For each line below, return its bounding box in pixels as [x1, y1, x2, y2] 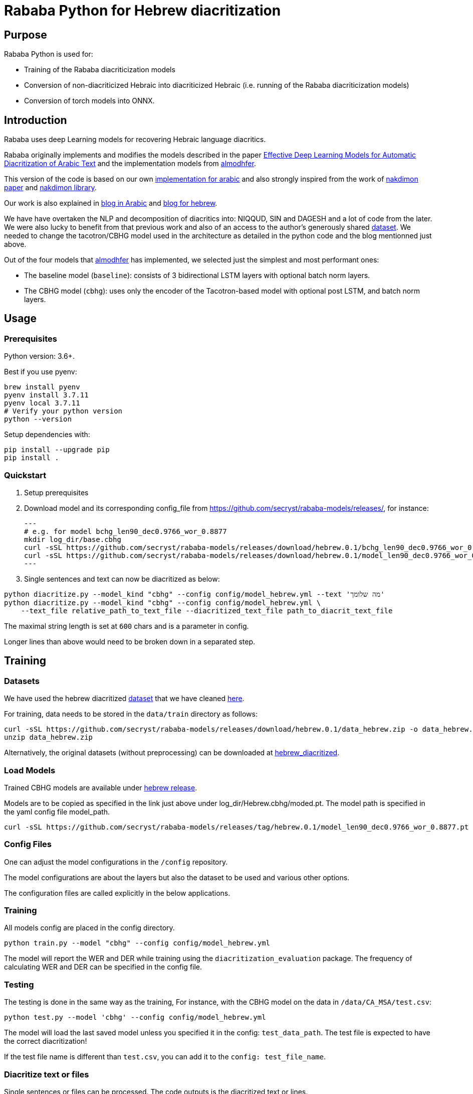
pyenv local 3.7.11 [4, 399, 80, 407]
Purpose [4, 28, 47, 41]
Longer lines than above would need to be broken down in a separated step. [4, 637, 256, 646]
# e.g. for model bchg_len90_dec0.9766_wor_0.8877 [24, 527, 227, 535]
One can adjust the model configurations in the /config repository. [4, 857, 228, 866]
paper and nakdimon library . [4, 183, 97, 192]
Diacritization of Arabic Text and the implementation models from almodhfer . [4, 159, 256, 168]
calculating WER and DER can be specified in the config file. [4, 963, 202, 972]
